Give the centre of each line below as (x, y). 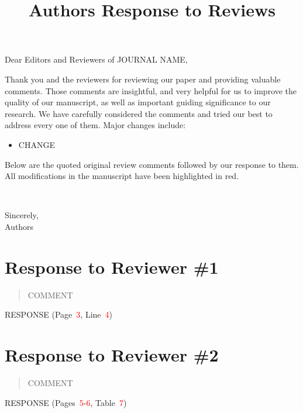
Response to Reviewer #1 (112, 266)
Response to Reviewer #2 (112, 355)
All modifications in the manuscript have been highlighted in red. (122, 176)
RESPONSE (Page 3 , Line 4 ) (58, 314)
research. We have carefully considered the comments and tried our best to (139, 113)
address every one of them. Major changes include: (95, 125)
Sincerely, (22, 215)
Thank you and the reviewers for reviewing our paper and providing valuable (143, 79)
